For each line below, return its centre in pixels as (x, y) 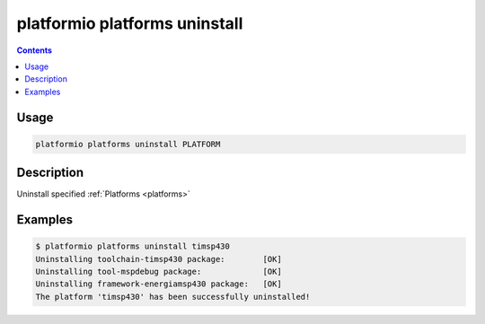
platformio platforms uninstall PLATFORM (128, 144)
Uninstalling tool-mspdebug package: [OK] (159, 271)
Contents (35, 50)
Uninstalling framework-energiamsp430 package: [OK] (159, 284)
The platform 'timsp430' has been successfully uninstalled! (173, 297)
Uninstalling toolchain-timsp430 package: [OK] (159, 259)
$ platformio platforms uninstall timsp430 (133, 246)
